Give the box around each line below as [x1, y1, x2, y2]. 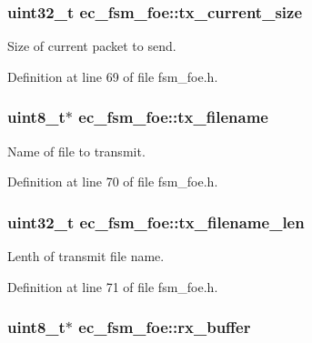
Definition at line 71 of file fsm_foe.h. [7, 277, 218, 296]
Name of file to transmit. [7, 141, 146, 160]
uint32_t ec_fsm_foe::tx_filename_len [7, 210, 305, 233]
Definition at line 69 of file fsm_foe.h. [7, 66, 218, 86]
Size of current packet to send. [7, 36, 176, 55]
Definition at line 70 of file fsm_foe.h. [7, 172, 218, 191]
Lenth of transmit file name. [7, 247, 165, 266]
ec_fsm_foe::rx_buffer [78, 316, 251, 338]
